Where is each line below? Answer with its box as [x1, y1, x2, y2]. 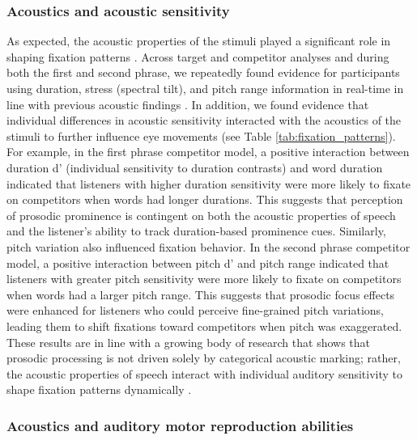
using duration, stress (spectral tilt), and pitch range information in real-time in [6, 80, 404, 96]
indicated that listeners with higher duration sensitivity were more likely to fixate [6, 175, 411, 192]
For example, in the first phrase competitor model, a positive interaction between [6, 143, 410, 160]
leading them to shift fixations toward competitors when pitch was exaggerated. [6, 317, 402, 334]
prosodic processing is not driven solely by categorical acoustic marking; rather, [6, 349, 401, 366]
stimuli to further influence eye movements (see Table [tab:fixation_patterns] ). [6, 127, 396, 144]
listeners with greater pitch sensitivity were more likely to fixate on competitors [6, 270, 402, 287]
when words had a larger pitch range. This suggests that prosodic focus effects [6, 286, 395, 302]
